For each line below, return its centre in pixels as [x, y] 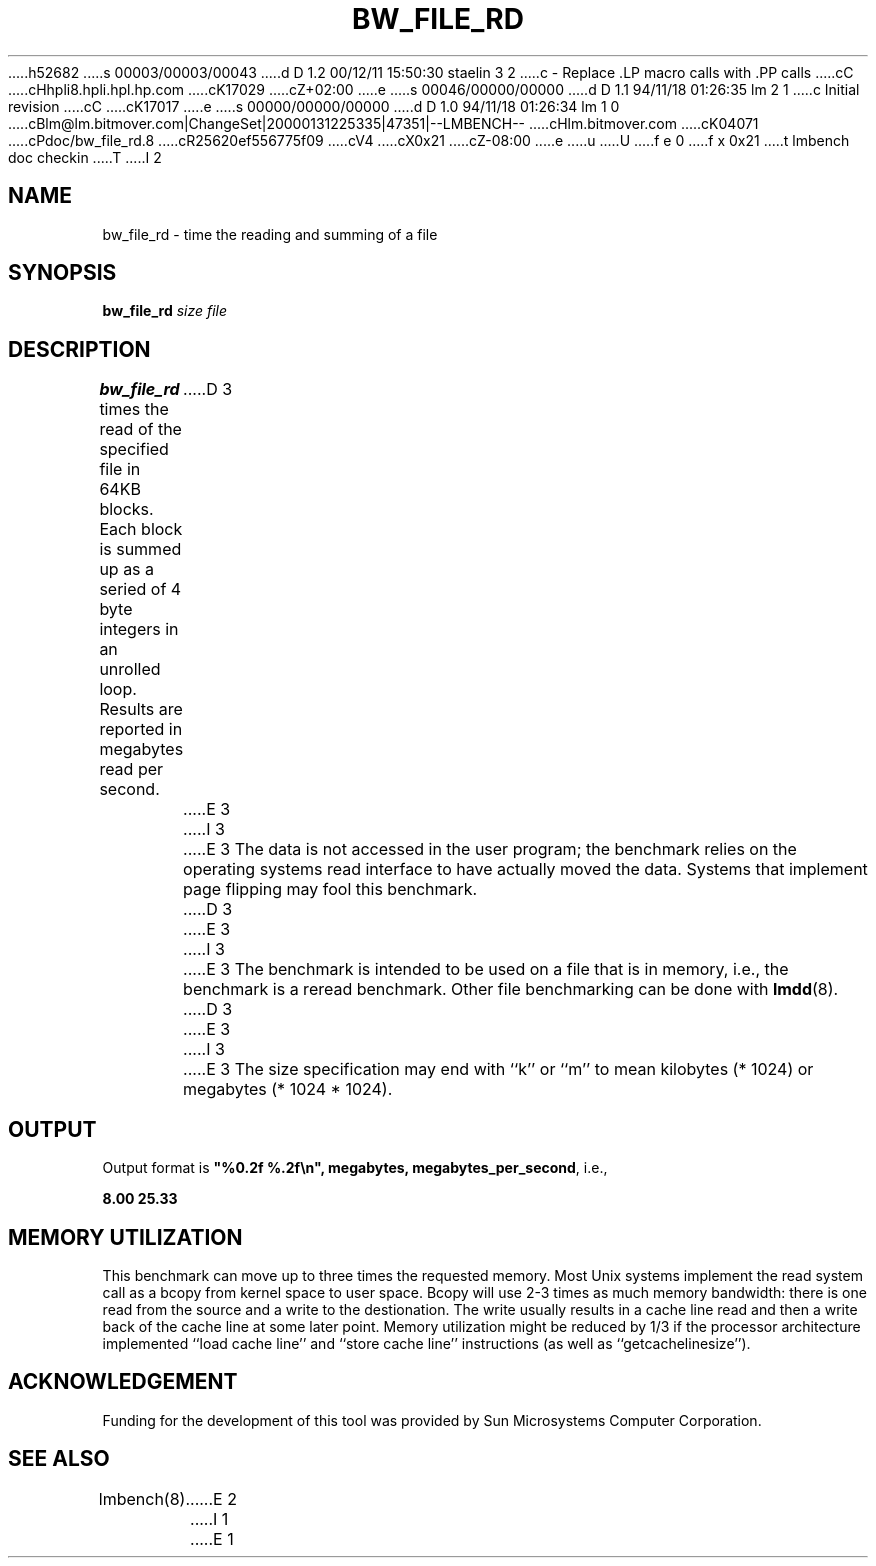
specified [134, 449]
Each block [141, 529]
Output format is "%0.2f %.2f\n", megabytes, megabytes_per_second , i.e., [355, 1168]
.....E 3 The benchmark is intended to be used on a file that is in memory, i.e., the [486, 969]
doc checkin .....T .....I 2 [85, 157]
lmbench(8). [144, 1498]
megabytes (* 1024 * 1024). [288, 1089]
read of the [140, 429]
